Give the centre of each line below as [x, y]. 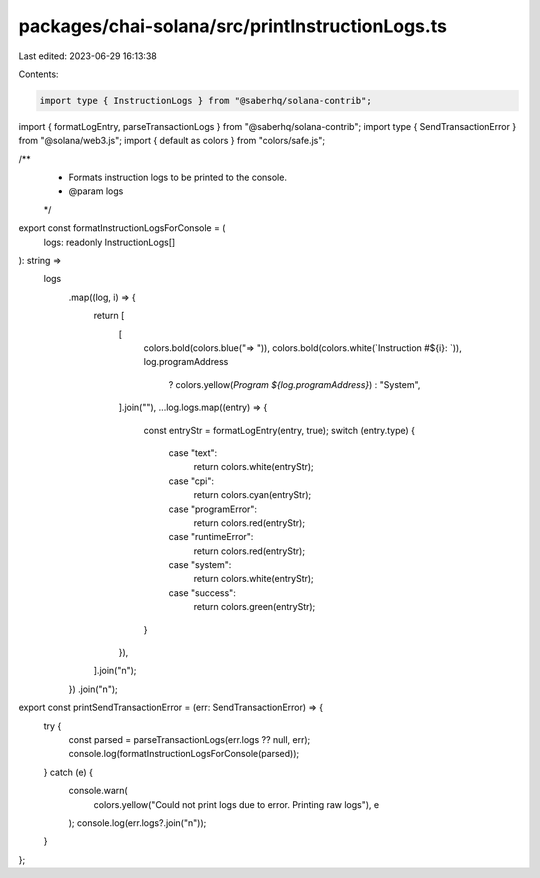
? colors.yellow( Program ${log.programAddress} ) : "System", [294, 384]
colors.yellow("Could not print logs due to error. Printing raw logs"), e [236, 804]
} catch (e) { [68, 772]
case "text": [193, 452]
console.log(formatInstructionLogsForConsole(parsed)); [184, 754]
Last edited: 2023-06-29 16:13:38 [87, 56]
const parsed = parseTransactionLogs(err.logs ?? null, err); [189, 739]
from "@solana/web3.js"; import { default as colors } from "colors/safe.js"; [171, 141]
